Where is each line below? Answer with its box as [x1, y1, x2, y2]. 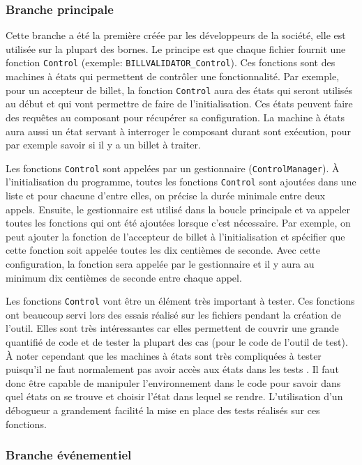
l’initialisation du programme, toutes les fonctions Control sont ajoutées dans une [6, 174, 356, 189]
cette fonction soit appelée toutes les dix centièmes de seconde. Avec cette [6, 243, 320, 257]
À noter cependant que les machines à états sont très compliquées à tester [6, 348, 322, 363]
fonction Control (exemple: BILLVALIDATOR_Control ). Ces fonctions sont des [6, 55, 335, 70]
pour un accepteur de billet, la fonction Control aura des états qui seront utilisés [6, 82, 353, 97]
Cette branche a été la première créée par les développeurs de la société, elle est [6, 28, 346, 43]
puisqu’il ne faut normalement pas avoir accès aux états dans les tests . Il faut [6, 362, 339, 376]
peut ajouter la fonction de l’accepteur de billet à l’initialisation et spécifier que [6, 229, 345, 243]
